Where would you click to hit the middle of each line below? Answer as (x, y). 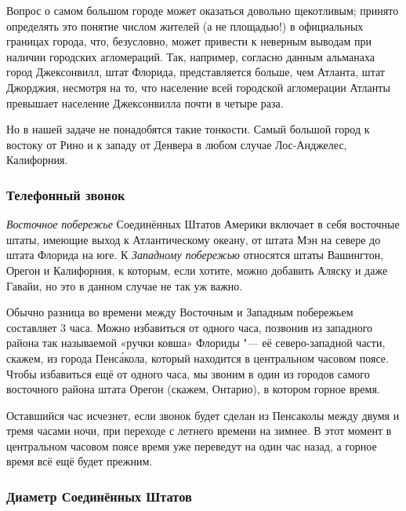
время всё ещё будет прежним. (80, 461)
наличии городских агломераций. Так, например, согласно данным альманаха (190, 56)
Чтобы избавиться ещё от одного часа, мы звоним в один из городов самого (188, 373)
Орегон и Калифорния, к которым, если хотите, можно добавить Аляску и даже (197, 270)
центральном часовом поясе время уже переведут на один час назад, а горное (192, 445)
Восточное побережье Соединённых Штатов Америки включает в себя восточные (203, 224)
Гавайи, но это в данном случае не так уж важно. (125, 285)
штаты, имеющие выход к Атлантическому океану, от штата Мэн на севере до (194, 239)
